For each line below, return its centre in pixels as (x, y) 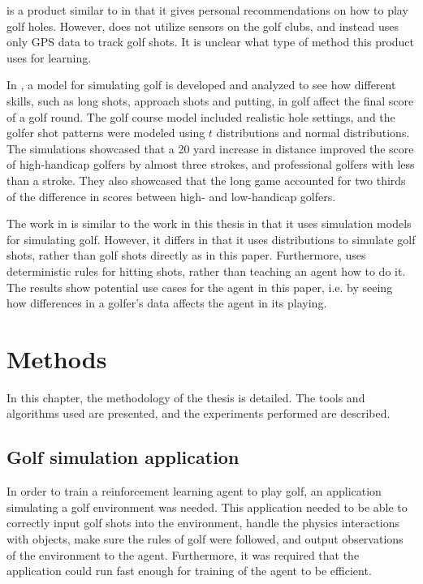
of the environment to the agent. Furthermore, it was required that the (183, 554)
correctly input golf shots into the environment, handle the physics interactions (203, 523)
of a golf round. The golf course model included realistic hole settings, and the (201, 116)
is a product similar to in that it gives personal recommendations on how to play (207, 10)
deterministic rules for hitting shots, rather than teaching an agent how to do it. (206, 271)
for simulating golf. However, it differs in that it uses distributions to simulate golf (211, 239)
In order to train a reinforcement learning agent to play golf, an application (194, 491)
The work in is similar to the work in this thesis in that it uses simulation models (209, 223)
